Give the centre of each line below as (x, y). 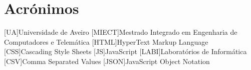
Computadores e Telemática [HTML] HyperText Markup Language (106, 41)
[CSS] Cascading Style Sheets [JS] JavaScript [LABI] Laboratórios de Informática (125, 51)
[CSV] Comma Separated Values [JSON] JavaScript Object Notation (107, 61)
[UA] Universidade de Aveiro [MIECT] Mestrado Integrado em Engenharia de (121, 32)
